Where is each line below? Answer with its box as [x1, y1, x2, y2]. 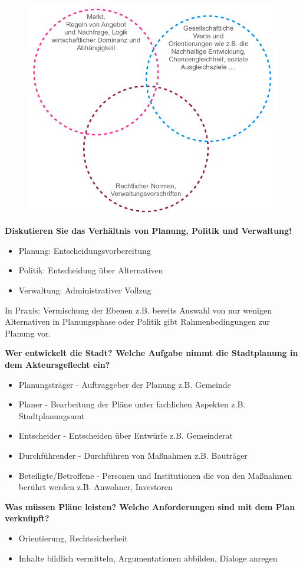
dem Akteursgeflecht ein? [5, 358, 110, 370]
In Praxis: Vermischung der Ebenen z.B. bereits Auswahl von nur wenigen [5, 303, 272, 316]
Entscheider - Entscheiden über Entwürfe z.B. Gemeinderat [18, 429, 233, 442]
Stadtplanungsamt [18, 409, 85, 422]
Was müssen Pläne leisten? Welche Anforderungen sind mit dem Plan [5, 500, 295, 512]
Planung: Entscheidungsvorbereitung [18, 244, 151, 256]
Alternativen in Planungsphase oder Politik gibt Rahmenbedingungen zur [5, 315, 271, 328]
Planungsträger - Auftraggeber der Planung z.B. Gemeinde [18, 378, 231, 390]
